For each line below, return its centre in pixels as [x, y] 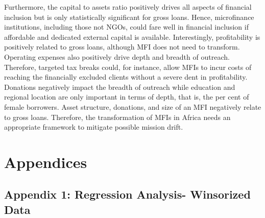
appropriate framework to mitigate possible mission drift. [94, 127]
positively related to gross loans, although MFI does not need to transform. [122, 47]
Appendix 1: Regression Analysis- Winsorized [127, 194]
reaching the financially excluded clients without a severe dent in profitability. [126, 77]
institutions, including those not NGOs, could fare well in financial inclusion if [126, 27]
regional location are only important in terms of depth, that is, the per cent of [127, 97]
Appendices [46, 162]
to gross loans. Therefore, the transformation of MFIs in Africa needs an [117, 117]
